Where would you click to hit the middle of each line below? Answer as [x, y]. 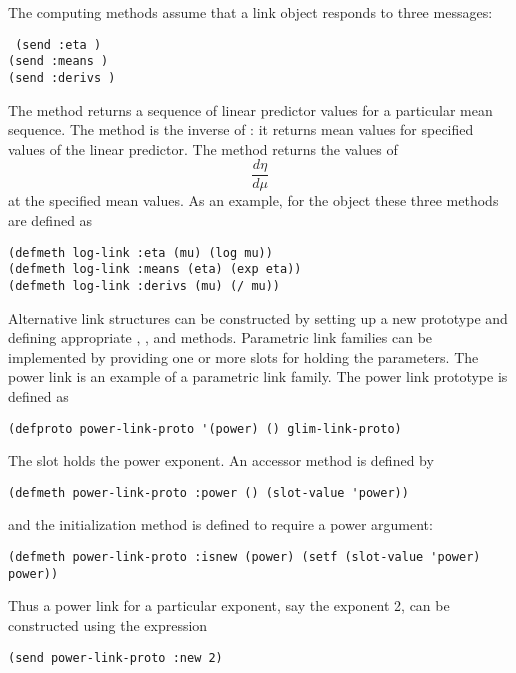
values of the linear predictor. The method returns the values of [203, 148]
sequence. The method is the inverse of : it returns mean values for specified [241, 129]
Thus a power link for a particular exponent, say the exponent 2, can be [229, 605]
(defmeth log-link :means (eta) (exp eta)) [155, 269]
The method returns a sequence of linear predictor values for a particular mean [250, 109]
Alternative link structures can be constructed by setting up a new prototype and [258, 317]
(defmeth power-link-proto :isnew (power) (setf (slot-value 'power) [244, 557]
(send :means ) [58, 61]
